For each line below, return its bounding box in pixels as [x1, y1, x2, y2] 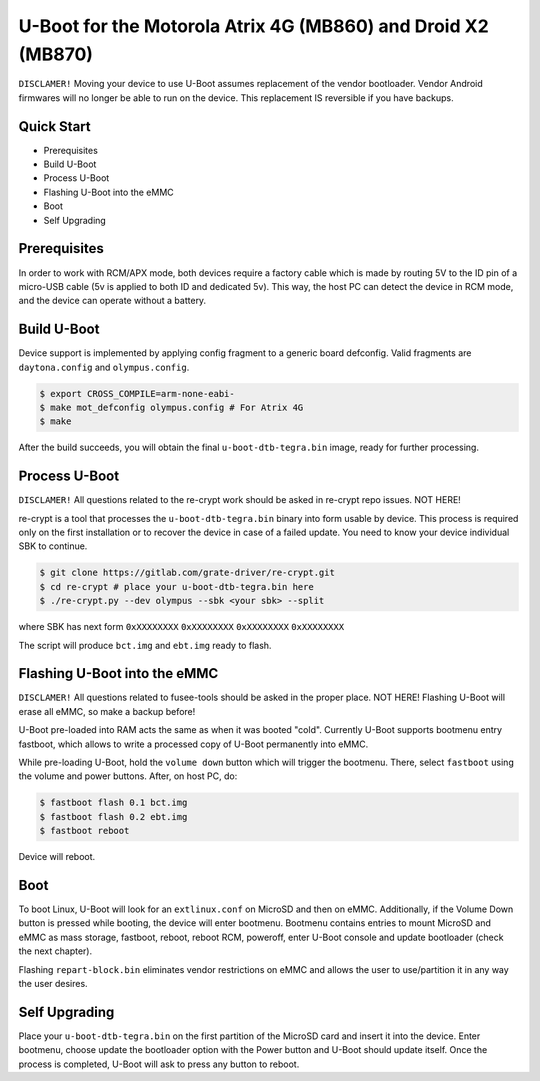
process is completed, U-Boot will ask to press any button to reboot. [18, 1058, 300, 1070]
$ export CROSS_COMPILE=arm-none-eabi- [39, 388, 235, 399]
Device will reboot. [18, 851, 96, 863]
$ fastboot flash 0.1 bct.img [39, 797, 188, 809]
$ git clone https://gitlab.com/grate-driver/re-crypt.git [39, 567, 335, 579]
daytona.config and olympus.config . [18, 361, 190, 373]
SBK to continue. [18, 540, 88, 552]
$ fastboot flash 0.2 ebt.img [39, 811, 188, 822]
